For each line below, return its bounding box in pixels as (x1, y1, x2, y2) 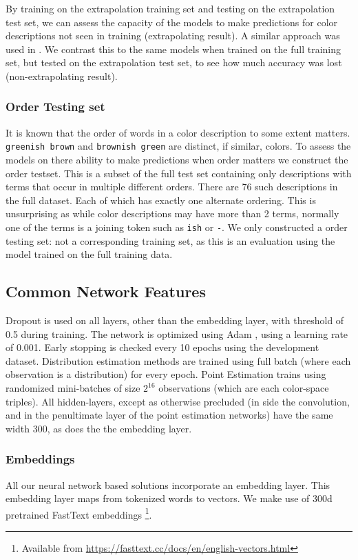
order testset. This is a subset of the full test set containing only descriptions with (6, 166, 352, 180)
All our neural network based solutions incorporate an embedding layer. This (6, 477, 330, 492)
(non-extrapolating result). (6, 68, 118, 83)
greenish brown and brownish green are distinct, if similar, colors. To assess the (6, 139, 351, 153)
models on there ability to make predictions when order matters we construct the (6, 152, 348, 167)
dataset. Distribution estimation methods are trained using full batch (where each (6, 353, 351, 368)
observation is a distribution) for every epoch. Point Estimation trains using (6, 367, 326, 381)
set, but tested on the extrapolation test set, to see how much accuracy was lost (6, 55, 342, 70)
